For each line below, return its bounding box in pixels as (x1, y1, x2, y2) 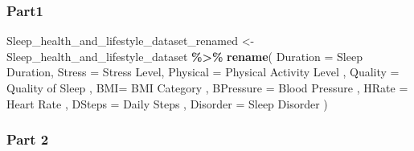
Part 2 (6, 129, 49, 149)
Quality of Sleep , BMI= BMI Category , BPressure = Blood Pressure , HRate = (6, 80, 408, 96)
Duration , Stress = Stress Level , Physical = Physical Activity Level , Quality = (6, 63, 400, 80)
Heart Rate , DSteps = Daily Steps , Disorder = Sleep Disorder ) (6, 95, 328, 112)
